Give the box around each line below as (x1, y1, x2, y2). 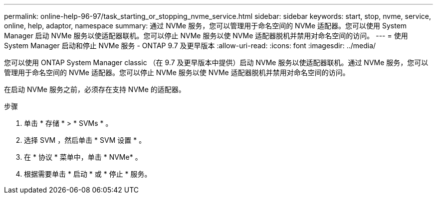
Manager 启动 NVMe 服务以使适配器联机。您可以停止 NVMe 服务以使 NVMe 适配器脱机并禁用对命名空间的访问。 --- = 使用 (4, 31, 408, 40)
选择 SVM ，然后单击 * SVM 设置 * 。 (24, 136, 146, 144)
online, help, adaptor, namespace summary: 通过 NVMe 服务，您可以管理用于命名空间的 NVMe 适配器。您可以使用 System (4, 21, 407, 30)
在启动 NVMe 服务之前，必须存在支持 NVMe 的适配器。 (4, 85, 186, 94)
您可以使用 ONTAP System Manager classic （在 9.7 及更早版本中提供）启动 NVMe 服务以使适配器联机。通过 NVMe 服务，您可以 (4, 58, 429, 67)
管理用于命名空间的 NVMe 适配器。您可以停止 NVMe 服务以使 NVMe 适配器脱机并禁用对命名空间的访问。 (4, 68, 350, 77)
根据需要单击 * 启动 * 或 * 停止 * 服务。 (24, 170, 152, 178)
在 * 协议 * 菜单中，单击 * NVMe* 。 (24, 153, 142, 161)
